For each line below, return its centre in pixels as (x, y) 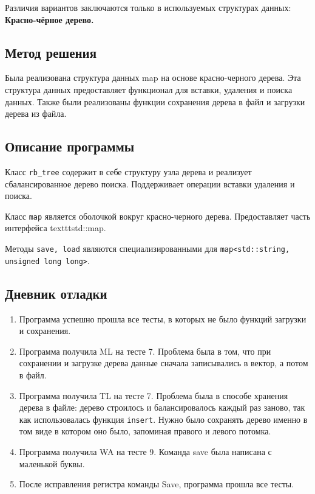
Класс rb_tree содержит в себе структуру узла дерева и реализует (128, 171)
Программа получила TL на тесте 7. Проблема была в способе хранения (154, 395)
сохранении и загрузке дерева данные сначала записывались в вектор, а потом (164, 363)
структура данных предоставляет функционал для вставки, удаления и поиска (149, 89)
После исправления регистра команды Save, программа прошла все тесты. (157, 484)
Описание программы (70, 146)
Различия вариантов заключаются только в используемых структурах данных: (148, 7)
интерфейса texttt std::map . (56, 228)
